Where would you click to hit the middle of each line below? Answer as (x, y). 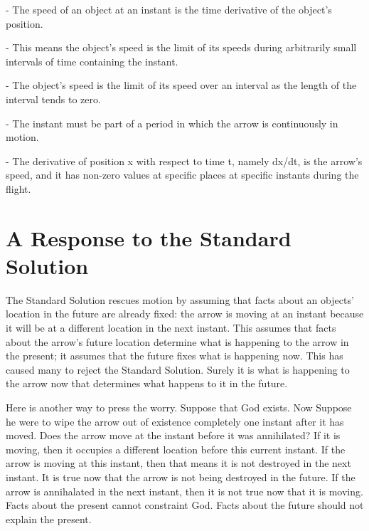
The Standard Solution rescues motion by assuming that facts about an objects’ (180, 299)
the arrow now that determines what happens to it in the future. (147, 383)
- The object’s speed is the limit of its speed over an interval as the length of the (181, 85)
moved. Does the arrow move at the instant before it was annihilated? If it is (173, 435)
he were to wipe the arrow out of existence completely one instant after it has (175, 421)
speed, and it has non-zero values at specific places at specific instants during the (182, 175)
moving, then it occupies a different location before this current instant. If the (176, 449)
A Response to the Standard (149, 237)
